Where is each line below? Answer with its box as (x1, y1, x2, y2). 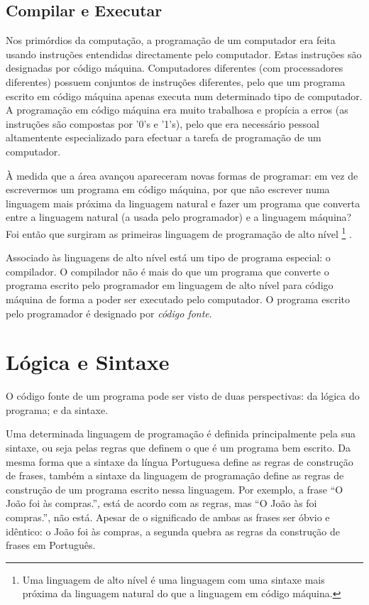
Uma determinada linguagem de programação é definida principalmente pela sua (6, 426, 356, 441)
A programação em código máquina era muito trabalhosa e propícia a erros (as (6, 102, 348, 117)
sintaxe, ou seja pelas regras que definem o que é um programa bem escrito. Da (6, 440, 351, 455)
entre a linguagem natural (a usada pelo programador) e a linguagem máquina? (6, 209, 352, 224)
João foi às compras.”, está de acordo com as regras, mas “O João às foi (6, 496, 317, 511)
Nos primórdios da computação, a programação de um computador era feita (6, 33, 336, 48)
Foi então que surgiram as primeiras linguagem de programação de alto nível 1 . (6, 224, 352, 241)
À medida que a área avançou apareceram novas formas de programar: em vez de (6, 168, 358, 182)
